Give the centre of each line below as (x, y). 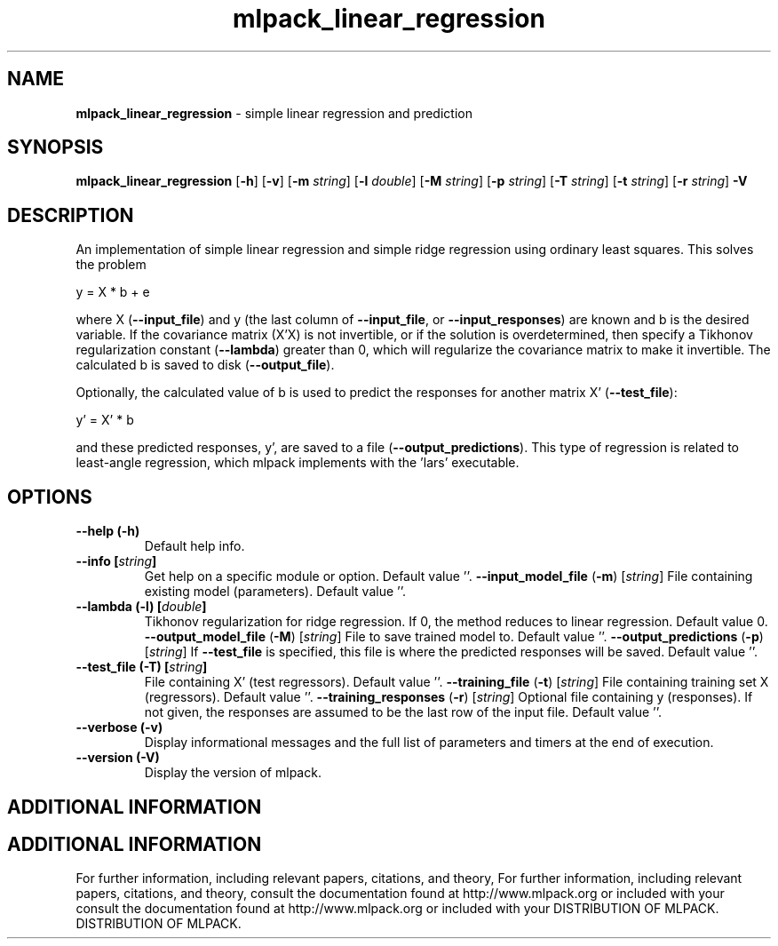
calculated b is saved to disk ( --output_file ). (205, 365)
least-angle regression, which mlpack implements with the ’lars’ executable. (298, 463)
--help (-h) (108, 531)
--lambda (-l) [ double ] (141, 607)
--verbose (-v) (119, 727)
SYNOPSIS (56, 147)
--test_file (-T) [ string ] (142, 667)
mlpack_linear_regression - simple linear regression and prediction (274, 113)
